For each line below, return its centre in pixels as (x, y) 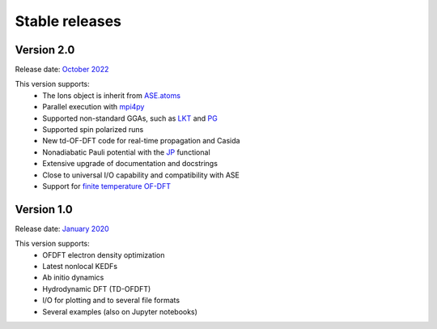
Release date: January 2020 (62, 229)
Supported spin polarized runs (93, 130)
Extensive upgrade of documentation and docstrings (130, 164)
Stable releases (68, 21)
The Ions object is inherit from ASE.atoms (112, 95)
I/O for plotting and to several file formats (111, 301)
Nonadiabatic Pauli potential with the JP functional (126, 152)
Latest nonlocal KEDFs (80, 267)
